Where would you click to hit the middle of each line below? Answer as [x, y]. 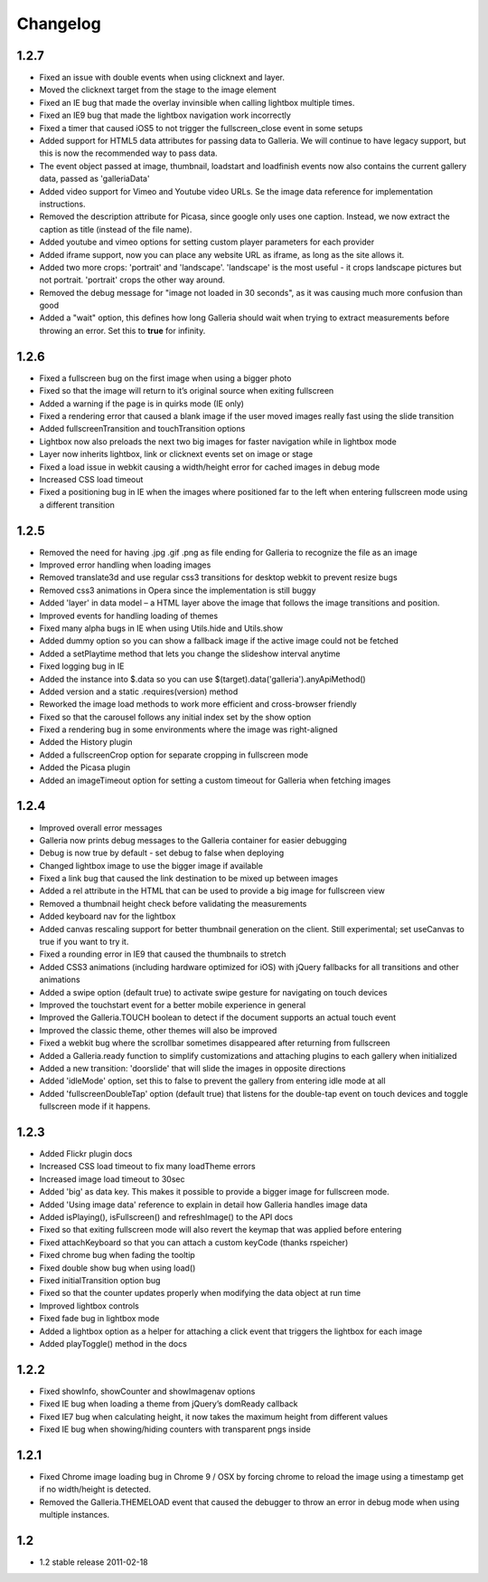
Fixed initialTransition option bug [100, 1280]
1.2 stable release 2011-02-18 [94, 1562]
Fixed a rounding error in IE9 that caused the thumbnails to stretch [163, 954]
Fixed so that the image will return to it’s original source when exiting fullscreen [187, 391]
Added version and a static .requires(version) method [139, 691]
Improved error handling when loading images [125, 565]
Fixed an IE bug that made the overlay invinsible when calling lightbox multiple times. [197, 102]
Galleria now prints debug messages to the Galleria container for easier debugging [193, 840]
